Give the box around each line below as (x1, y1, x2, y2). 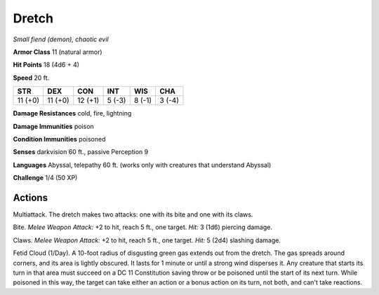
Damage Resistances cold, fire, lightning (13, 109, 132, 118)
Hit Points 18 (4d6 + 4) (13, 60, 80, 69)
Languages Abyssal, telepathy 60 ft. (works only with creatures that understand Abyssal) (13, 160, 272, 169)
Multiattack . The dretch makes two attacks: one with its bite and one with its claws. (13, 210, 253, 219)
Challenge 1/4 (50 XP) (13, 174, 78, 182)
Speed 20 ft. (13, 74, 50, 82)
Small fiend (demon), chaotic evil (13, 35, 109, 43)
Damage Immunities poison (13, 122, 94, 130)
